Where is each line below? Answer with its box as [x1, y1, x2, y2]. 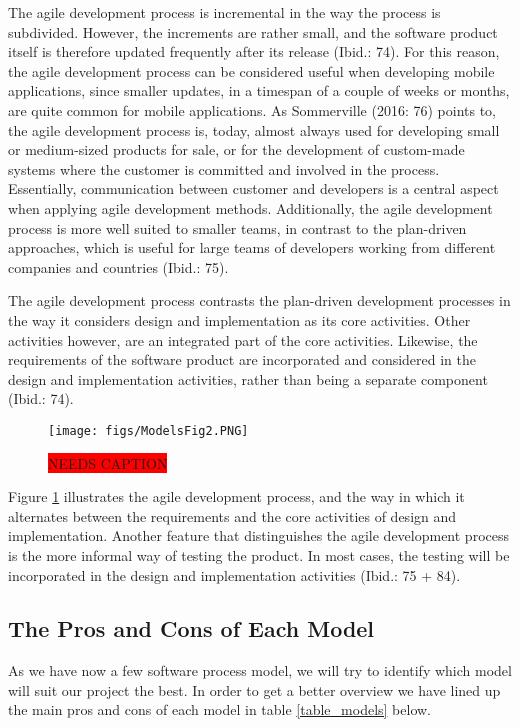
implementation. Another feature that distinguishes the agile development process [8, 525, 510, 546]
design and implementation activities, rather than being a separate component [8, 368, 488, 389]
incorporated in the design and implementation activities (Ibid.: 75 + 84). [8, 564, 461, 585]
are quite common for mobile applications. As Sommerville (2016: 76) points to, [8, 99, 497, 120]
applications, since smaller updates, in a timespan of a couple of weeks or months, [8, 80, 510, 101]
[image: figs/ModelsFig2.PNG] [48, 423, 249, 438]
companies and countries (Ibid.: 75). [8, 256, 229, 277]
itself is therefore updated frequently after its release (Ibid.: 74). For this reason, [8, 41, 500, 62]
